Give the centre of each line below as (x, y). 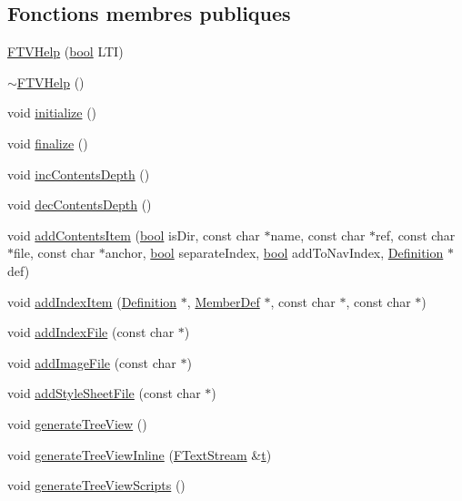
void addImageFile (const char (92, 362)
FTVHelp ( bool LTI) (65, 51)
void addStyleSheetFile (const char (104, 393)
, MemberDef (223, 301)
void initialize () (52, 112)
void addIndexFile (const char (91, 332)
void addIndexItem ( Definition (92, 301)
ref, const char (416, 235)
